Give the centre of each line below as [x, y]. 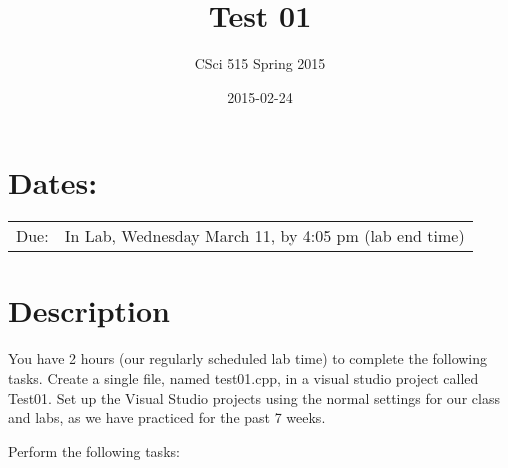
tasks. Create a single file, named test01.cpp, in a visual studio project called [243, 377]
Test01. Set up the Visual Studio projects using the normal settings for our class [254, 397]
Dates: [53, 182]
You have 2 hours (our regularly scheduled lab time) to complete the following [248, 358]
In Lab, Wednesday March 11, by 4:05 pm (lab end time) [264, 236]
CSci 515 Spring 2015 [260, 63]
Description [89, 310]
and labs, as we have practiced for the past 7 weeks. [167, 417]
